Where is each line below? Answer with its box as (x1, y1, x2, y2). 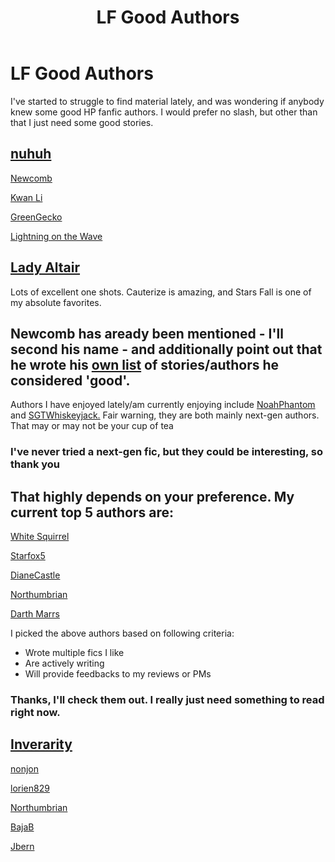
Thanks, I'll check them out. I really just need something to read (10, 693, 325, 707)
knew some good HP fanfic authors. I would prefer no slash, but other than (10, 106, 318, 118)
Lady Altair (10, 259, 81, 276)
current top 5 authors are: (10, 504, 175, 521)
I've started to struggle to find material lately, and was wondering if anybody (10, 95, 325, 107)
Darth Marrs (10, 608, 60, 620)
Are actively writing (24, 657, 105, 670)
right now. (10, 706, 61, 720)
